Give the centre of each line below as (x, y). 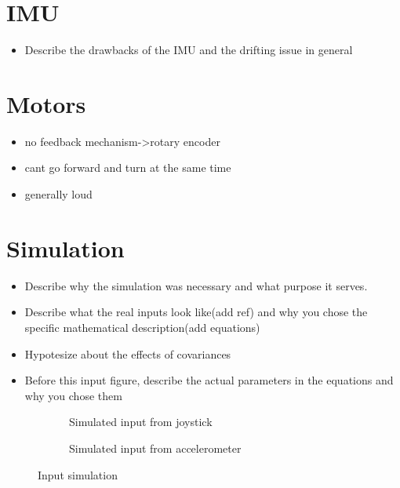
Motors (46, 103)
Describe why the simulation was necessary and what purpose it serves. (196, 285)
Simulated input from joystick (141, 422)
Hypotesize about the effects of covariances (128, 353)
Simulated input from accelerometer (155, 448)
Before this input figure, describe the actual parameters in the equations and (209, 380)
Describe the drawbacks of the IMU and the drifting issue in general (189, 50)
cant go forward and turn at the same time (128, 168)
